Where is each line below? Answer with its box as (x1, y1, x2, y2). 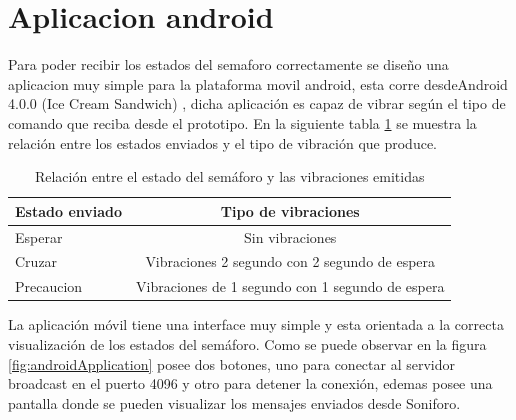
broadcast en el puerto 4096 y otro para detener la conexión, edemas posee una (8, 373, 493, 394)
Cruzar (15, 251, 58, 272)
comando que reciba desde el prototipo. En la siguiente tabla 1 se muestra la (8, 112, 477, 133)
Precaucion (15, 276, 83, 297)
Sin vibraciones (244, 226, 337, 247)
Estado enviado (15, 200, 123, 221)
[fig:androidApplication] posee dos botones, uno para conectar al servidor (8, 353, 456, 374)
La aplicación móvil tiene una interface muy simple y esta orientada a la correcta (8, 314, 504, 335)
